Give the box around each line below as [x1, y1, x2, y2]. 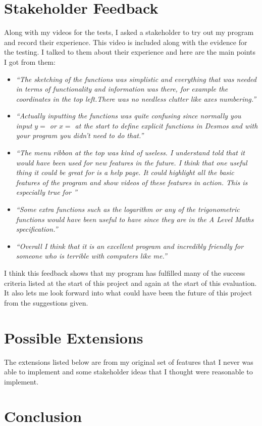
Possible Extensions [4, 327, 143, 348]
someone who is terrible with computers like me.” [16, 250, 167, 261]
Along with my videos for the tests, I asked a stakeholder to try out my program [4, 27, 254, 37]
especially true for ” [16, 187, 77, 197]
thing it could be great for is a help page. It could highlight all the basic [16, 167, 234, 178]
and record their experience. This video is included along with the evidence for [4, 36, 247, 47]
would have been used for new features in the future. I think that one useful [16, 157, 247, 167]
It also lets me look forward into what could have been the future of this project [4, 287, 252, 298]
